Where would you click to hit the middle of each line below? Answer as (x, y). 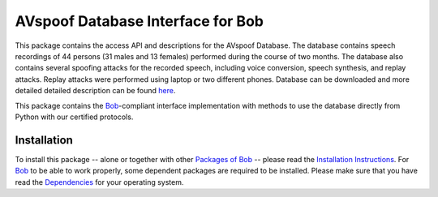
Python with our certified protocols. (74, 117)
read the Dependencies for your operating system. (99, 182)
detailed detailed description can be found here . (95, 91)
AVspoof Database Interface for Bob (139, 21)
